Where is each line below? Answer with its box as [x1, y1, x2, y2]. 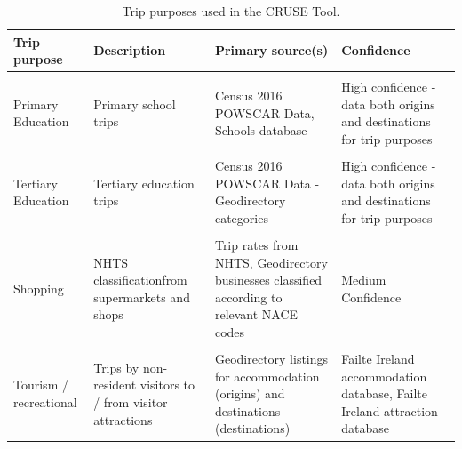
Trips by [93, 357, 139, 376]
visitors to [139, 375, 195, 394]
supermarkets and [93, 287, 190, 306]
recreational [13, 393, 77, 412]
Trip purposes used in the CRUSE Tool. [122, 2, 340, 20]
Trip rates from [214, 236, 299, 254]
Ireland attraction [341, 401, 438, 420]
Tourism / [13, 375, 68, 394]
